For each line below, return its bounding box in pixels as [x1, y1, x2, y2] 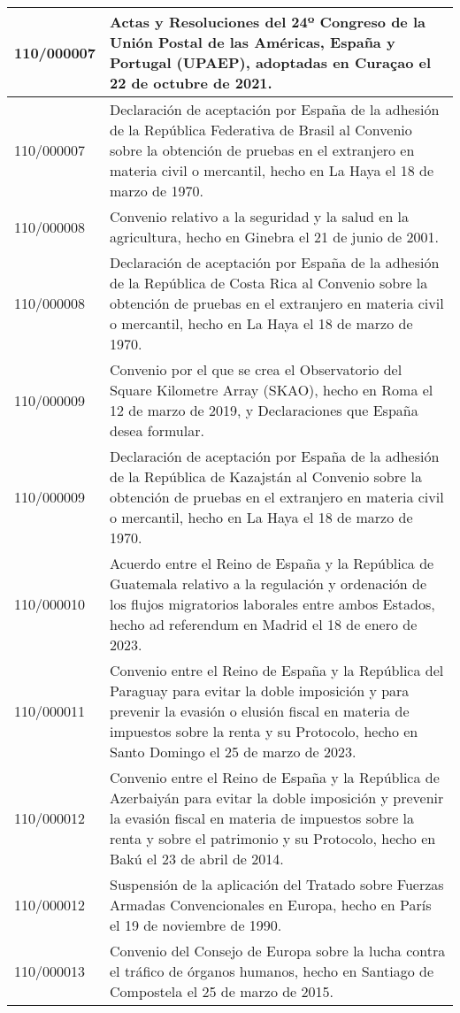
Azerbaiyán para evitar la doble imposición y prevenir [110, 787, 444, 808]
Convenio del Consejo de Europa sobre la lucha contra [110, 940, 446, 961]
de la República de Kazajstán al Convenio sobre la [110, 466, 422, 487]
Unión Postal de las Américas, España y [110, 32, 395, 52]
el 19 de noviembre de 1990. [110, 915, 282, 935]
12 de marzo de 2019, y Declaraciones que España [110, 400, 418, 420]
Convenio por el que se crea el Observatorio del [110, 359, 402, 380]
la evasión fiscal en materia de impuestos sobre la [110, 808, 415, 828]
